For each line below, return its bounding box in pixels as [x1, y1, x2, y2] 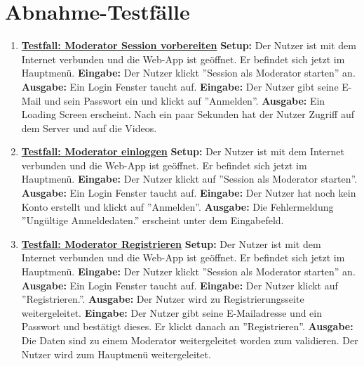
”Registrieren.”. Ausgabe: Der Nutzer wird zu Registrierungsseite [21, 292, 304, 306]
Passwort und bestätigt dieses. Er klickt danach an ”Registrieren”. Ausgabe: [21, 319, 353, 334]
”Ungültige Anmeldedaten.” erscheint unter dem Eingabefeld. [21, 213, 284, 228]
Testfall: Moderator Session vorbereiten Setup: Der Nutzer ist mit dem [21, 38, 356, 53]
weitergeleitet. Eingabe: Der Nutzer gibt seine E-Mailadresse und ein [21, 305, 323, 320]
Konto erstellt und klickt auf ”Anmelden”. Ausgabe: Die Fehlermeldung [21, 199, 334, 214]
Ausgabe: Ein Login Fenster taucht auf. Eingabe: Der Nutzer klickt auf [21, 277, 338, 292]
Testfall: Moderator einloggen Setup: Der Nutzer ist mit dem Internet [21, 144, 344, 159]
